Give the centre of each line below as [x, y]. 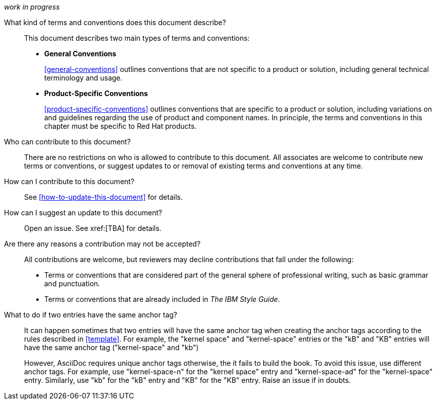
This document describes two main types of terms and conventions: [137, 38]
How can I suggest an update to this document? [83, 213]
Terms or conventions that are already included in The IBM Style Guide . [162, 299]
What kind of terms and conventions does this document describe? [115, 22]
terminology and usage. [83, 78]
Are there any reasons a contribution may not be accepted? [102, 244]
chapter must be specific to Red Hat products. [121, 126]
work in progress [32, 7]
